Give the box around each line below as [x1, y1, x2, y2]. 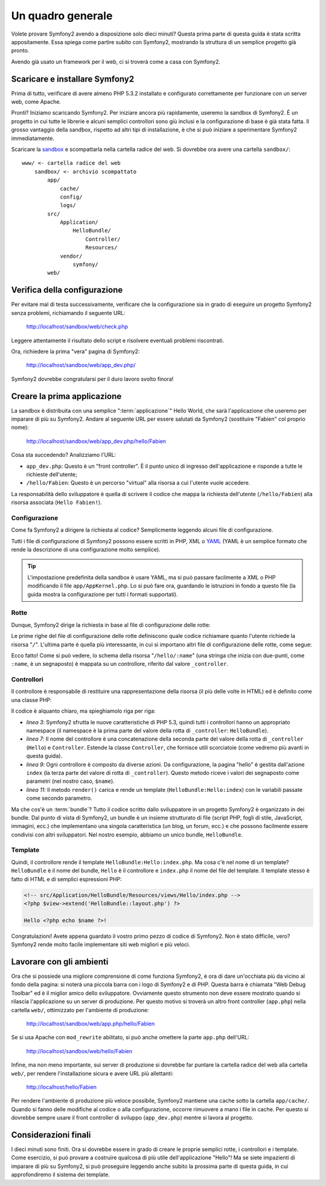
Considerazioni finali [11, 1129, 91, 1140]
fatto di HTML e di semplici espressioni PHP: [11, 875, 122, 882]
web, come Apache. [11, 98, 62, 106]
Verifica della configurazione [11, 285, 123, 295]
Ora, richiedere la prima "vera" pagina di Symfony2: [11, 348, 140, 355]
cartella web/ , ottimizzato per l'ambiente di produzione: [11, 1006, 149, 1013]
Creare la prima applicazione [11, 391, 122, 401]
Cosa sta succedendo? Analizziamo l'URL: [11, 451, 117, 459]
